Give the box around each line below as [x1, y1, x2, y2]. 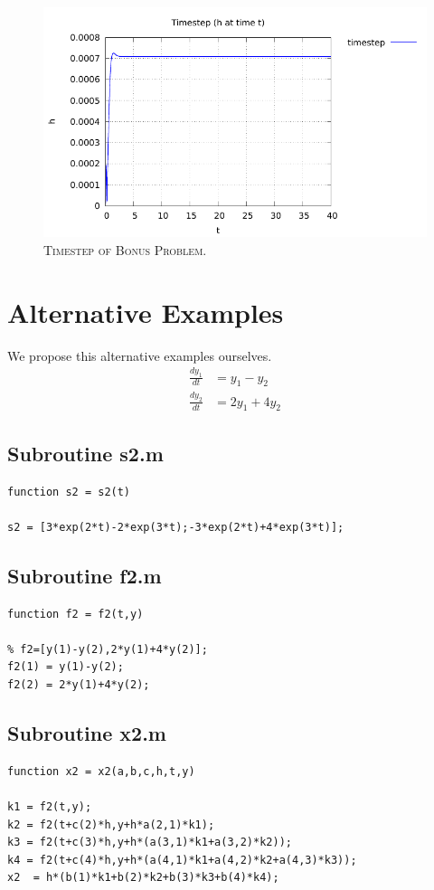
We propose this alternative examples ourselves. [7, 346, 272, 365]
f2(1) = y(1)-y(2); [7, 660, 124, 674]
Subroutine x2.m [7, 719, 166, 747]
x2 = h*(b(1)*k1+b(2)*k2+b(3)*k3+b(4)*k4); [7, 871, 279, 885]
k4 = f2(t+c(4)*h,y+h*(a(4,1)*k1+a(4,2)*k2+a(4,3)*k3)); [7, 853, 357, 866]
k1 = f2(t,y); [7, 800, 92, 814]
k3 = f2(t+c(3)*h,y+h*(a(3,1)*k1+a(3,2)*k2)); [7, 836, 292, 849]
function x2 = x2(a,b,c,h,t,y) [7, 764, 195, 778]
